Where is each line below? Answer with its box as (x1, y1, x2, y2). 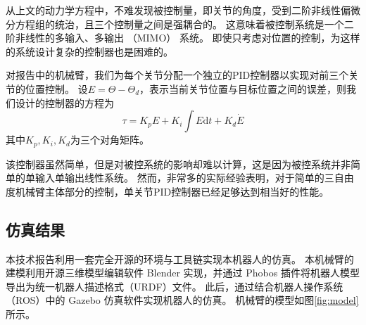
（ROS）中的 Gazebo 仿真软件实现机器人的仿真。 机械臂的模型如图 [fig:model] (6, 293, 359, 307)
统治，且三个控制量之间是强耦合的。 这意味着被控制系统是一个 (54, 16, 344, 31)
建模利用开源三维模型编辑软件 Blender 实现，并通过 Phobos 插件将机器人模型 (6, 265, 360, 280)
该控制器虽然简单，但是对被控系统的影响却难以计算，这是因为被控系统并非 (6, 156, 351, 171)
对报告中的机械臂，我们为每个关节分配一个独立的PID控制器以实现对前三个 (6, 68, 349, 82)
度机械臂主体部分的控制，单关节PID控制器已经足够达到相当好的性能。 (6, 184, 329, 198)
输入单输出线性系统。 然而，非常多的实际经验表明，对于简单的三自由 (34, 170, 354, 185)
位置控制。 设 (25, 81, 88, 96)
